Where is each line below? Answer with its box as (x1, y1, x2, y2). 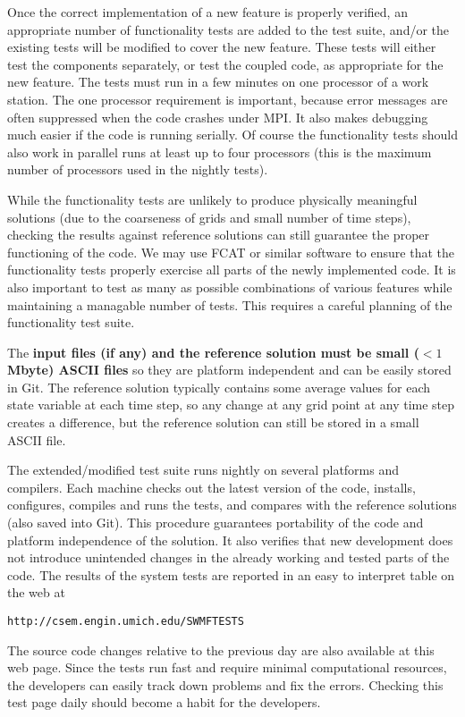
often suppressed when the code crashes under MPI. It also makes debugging (7, 107, 428, 126)
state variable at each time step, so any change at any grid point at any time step (7, 395, 455, 414)
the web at (7, 583, 65, 602)
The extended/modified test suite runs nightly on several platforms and (7, 460, 400, 479)
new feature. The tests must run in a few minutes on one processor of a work (7, 72, 429, 91)
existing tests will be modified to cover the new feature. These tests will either (7, 38, 436, 56)
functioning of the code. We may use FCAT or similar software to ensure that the (7, 242, 454, 261)
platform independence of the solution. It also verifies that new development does (7, 530, 453, 549)
